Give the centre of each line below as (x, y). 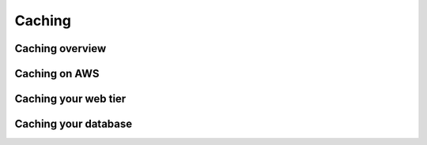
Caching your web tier (70, 99)
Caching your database (74, 124)
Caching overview (60, 48)
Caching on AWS (57, 74)
